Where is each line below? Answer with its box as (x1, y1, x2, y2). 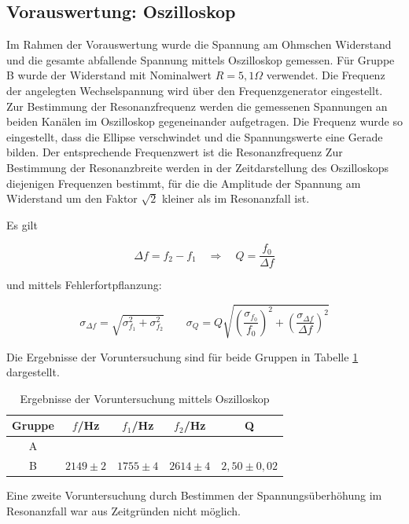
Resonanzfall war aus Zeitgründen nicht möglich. (6, 502, 241, 519)
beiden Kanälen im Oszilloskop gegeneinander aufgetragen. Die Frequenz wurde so (6, 113, 403, 130)
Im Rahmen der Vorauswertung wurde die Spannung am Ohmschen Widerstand (6, 36, 392, 53)
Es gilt (6, 216, 38, 233)
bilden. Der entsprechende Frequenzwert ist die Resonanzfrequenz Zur (6, 144, 343, 160)
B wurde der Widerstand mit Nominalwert (6, 67, 212, 83)
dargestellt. (6, 364, 60, 380)
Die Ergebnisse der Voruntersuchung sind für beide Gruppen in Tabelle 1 (6, 348, 359, 365)
